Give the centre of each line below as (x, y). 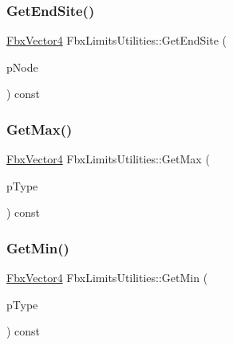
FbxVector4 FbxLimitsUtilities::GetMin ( (107, 278)
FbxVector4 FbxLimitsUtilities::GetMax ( (108, 159)
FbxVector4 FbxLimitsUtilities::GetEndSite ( (117, 40)
